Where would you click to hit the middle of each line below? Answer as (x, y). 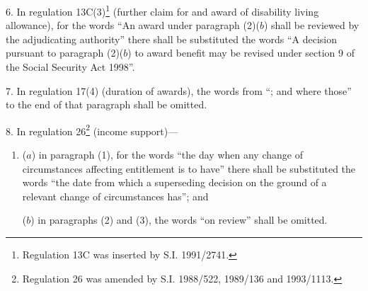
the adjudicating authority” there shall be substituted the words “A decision (171, 39)
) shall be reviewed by (311, 25)
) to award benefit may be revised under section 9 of (241, 53)
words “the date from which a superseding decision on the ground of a (174, 182)
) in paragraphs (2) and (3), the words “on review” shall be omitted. (179, 220)
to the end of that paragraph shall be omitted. (107, 104)
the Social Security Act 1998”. (70, 67)
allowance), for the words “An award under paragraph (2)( (133, 25)
